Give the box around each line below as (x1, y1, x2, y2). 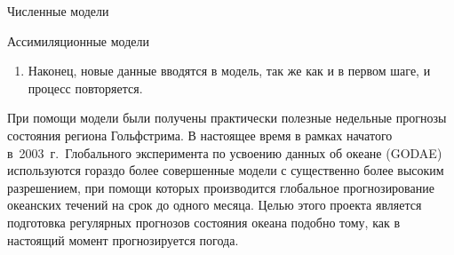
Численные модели (7, 2, 109, 20)
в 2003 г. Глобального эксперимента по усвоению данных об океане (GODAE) (7, 143, 442, 162)
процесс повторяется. (28, 78, 143, 97)
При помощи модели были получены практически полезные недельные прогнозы (7, 108, 447, 127)
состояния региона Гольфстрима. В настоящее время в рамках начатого (7, 125, 393, 144)
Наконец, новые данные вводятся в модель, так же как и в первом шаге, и (28, 61, 431, 80)
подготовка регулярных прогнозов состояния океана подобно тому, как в (7, 212, 401, 231)
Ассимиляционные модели (7, 31, 149, 50)
